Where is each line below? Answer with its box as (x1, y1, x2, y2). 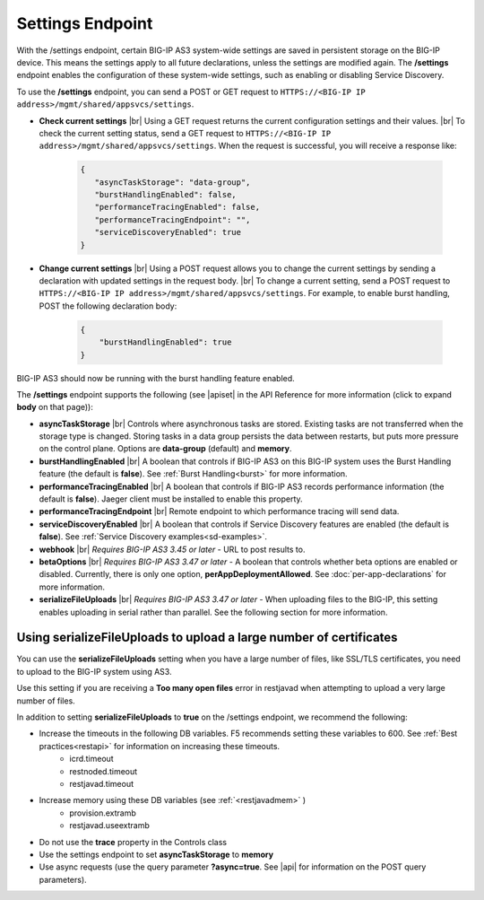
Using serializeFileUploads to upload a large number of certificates (16, 630, 398, 645)
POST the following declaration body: (39, 301, 177, 311)
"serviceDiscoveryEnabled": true (94, 227, 242, 238)
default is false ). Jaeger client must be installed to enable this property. (39, 494, 304, 504)
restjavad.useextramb (69, 820, 150, 831)
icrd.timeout (69, 754, 114, 765)
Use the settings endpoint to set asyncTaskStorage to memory (39, 849, 273, 860)
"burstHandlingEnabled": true (99, 337, 232, 347)
